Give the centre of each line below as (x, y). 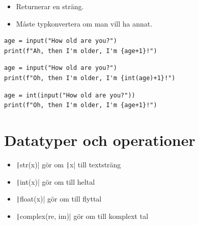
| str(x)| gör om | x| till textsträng (68, 164)
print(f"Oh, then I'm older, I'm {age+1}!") (81, 105)
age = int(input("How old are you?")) (70, 95)
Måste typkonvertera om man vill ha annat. (84, 23)
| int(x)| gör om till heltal (55, 181)
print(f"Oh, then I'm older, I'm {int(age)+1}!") (90, 78)
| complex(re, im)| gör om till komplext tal (82, 216)
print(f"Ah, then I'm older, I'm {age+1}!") (81, 51)
